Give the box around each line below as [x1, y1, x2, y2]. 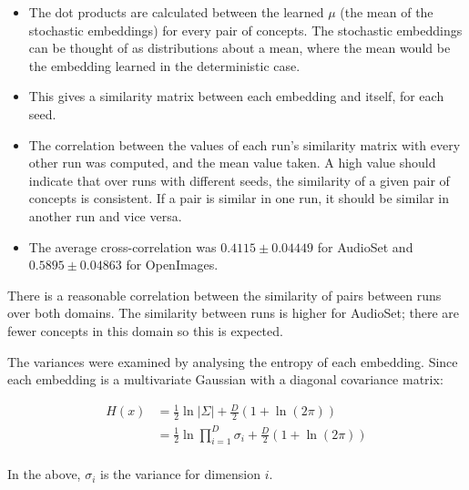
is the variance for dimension [100, 464, 261, 484]
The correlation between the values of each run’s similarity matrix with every [28, 135, 461, 154]
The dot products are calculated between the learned [28, 3, 324, 21]
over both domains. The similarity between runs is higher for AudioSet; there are [7, 303, 460, 322]
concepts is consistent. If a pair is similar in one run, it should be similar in [28, 189, 450, 208]
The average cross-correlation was [28, 237, 217, 256]
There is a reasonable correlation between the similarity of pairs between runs [7, 285, 442, 304]
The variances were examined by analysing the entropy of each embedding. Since [7, 352, 458, 371]
